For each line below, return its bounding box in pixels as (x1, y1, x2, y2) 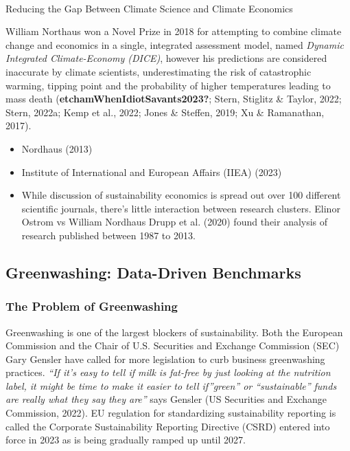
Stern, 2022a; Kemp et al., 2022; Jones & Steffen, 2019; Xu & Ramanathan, (5, 104, 325, 119)
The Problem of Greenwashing (5, 298, 178, 315)
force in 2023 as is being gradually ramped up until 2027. (5, 432, 246, 447)
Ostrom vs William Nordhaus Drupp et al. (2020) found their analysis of (21, 214, 328, 229)
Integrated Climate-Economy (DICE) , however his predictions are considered (5, 51, 327, 65)
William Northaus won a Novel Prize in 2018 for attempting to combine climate (5, 24, 342, 38)
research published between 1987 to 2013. (21, 228, 196, 242)
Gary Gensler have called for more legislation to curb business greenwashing (5, 351, 325, 366)
